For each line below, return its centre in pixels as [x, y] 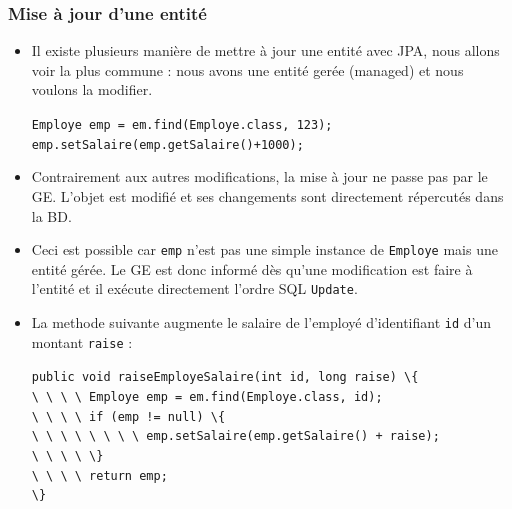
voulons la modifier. [92, 89]
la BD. [51, 215]
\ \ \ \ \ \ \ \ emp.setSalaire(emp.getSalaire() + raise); [235, 436]
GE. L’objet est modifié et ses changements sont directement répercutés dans [267, 195]
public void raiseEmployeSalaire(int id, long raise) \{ [225, 377]
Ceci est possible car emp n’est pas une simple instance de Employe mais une [264, 249]
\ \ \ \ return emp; [99, 475]
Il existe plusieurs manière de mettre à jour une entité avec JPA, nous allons [265, 50]
